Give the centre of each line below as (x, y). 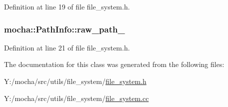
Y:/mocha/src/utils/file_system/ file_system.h (75, 81)
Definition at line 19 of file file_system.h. (67, 6)
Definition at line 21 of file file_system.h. (67, 47)
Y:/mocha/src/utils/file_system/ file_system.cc (76, 98)
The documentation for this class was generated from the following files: (114, 64)
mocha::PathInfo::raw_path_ (64, 29)
